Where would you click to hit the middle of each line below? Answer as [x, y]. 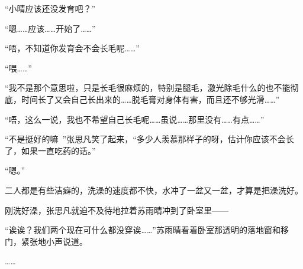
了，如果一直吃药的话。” [50, 150]
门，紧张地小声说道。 [46, 241]
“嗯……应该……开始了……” [50, 28]
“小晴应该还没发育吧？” [50, 8]
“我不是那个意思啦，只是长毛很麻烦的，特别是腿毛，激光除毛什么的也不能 [148, 88]
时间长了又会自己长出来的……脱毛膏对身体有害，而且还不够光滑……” [150, 99]
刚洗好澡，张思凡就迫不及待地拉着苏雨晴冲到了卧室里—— [117, 210]
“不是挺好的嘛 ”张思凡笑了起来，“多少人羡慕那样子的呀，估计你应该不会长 [149, 139]
